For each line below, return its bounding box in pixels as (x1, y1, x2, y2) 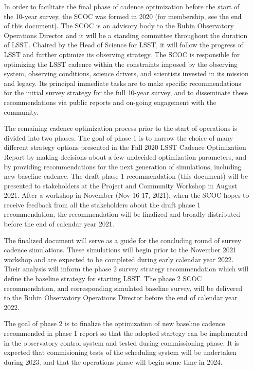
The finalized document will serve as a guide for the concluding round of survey (4, 235, 241, 245)
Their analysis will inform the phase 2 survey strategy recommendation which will (4, 264, 249, 274)
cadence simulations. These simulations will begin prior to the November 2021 (4, 245, 236, 255)
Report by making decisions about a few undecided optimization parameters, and (4, 151, 247, 162)
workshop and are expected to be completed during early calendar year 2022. (4, 254, 234, 264)
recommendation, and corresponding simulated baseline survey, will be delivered (4, 283, 243, 293)
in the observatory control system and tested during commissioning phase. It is (4, 337, 239, 348)
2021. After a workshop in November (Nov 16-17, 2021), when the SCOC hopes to (4, 190, 249, 200)
